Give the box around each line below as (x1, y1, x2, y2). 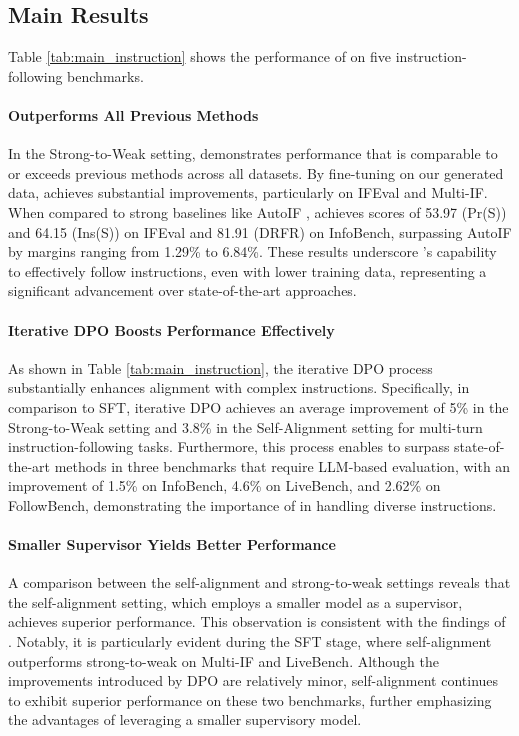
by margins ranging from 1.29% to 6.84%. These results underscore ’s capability (8, 241, 497, 262)
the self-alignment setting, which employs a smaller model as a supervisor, (8, 591, 463, 612)
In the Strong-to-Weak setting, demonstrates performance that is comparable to (8, 143, 498, 164)
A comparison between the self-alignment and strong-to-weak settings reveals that (8, 572, 511, 593)
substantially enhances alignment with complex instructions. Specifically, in (8, 377, 470, 398)
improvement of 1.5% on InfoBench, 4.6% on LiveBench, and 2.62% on (8, 475, 441, 496)
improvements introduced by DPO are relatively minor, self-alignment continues (8, 670, 499, 691)
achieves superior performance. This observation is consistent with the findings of (8, 611, 506, 632)
